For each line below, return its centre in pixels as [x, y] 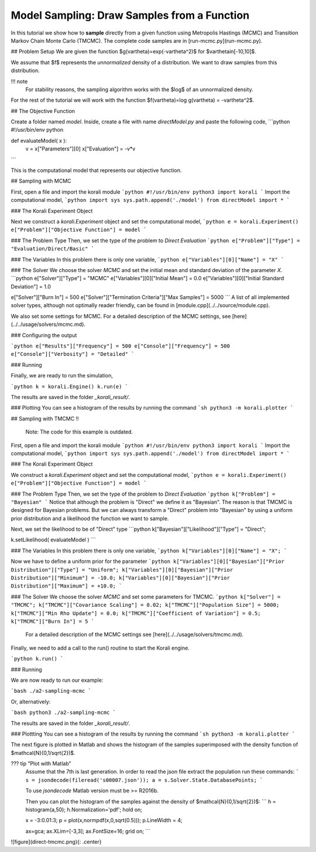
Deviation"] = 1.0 [31, 286]
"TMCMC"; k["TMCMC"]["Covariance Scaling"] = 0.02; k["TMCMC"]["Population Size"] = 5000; [145, 605]
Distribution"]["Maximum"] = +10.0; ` [66, 586]
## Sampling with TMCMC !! [45, 418]
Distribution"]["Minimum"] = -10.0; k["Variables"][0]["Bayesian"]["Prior [121, 578]
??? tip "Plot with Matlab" [41, 764]
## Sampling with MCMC [41, 181]
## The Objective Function [43, 111]
